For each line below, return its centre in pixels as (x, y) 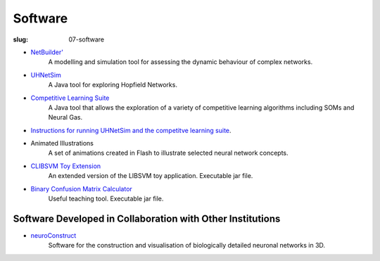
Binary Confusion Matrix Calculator (82, 189)
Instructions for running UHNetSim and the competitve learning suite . (131, 130)
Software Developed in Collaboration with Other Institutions (147, 218)
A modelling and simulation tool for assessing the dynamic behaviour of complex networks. (180, 62)
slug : (20, 39)
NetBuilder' (47, 52)
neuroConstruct (53, 235)
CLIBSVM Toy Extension (66, 166)
